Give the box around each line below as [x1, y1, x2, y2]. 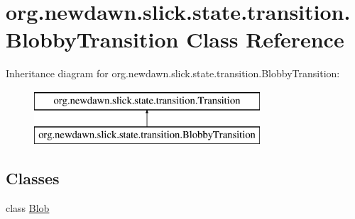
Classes [6, 167, 60, 189]
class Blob [6, 201, 50, 215]
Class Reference [186, 25, 344, 54]
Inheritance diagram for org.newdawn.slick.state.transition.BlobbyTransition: [6, 66, 340, 81]
